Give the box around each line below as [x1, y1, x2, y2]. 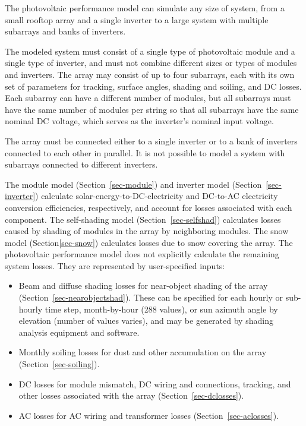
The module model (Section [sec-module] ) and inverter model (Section [5, 178, 262, 190]
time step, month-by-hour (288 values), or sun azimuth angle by [45, 302, 278, 315]
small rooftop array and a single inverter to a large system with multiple [5, 13, 269, 26]
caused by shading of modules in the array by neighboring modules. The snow [5, 225, 289, 237]
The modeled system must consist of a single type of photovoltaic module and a [5, 45, 295, 57]
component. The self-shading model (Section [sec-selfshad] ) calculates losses [5, 213, 281, 225]
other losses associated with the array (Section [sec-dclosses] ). [18, 389, 244, 402]
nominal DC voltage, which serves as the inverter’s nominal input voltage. [5, 115, 274, 127]
